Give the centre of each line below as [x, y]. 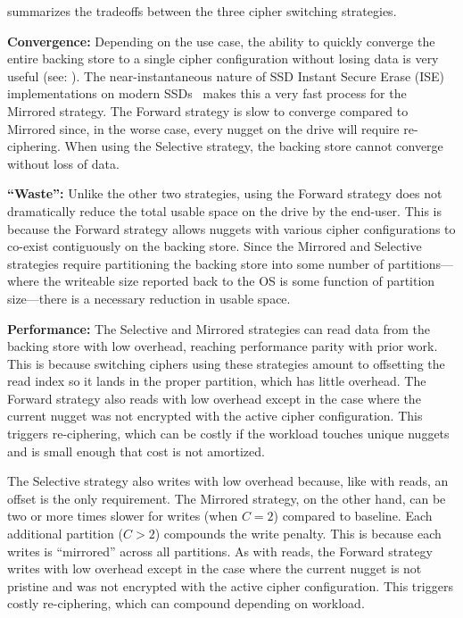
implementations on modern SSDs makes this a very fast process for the [207, 93]
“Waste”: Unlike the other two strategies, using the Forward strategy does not [225, 193]
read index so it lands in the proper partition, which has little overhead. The [217, 381]
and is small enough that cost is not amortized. [136, 451]
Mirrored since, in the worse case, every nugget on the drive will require [203, 128]
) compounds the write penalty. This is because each [298, 534]
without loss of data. [63, 163]
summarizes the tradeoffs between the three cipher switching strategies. [202, 11]
